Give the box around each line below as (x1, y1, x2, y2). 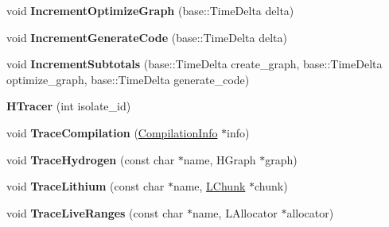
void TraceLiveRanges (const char (6, 204, 184, 221)
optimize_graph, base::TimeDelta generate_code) (6, 71, 250, 87)
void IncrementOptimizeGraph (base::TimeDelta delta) (6, 2, 294, 18)
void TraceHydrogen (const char (6, 151, 175, 167)
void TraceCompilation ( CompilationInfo (6, 124, 218, 140)
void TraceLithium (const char (6, 178, 165, 194)
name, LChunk (173, 178, 246, 194)
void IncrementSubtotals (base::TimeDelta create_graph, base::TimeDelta (6, 56, 383, 72)
